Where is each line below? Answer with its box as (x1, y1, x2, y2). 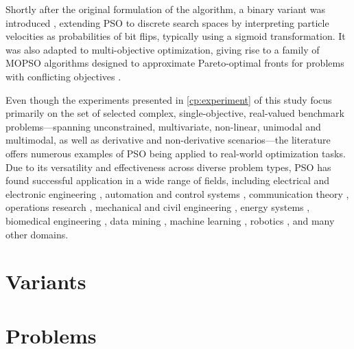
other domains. (5, 227, 69, 241)
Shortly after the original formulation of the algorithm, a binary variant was (5, 2, 325, 16)
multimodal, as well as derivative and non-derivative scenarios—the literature (5, 133, 331, 147)
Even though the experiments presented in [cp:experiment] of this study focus (5, 92, 332, 106)
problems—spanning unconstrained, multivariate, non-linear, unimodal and (5, 119, 321, 133)
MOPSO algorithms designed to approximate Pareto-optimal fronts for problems (5, 56, 344, 70)
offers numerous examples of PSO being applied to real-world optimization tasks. (5, 146, 346, 160)
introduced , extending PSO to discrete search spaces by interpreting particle (5, 15, 329, 30)
